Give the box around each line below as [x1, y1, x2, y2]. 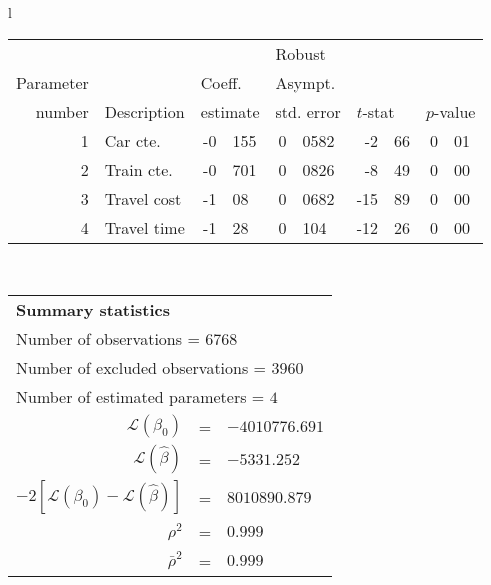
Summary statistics [16, 298, 171, 322]
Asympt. [275, 70, 336, 94]
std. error [275, 99, 341, 123]
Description [104, 99, 185, 123]
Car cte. [104, 128, 161, 152]
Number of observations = [16, 327, 200, 351]
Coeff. [200, 70, 242, 94]
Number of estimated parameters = [16, 385, 265, 409]
